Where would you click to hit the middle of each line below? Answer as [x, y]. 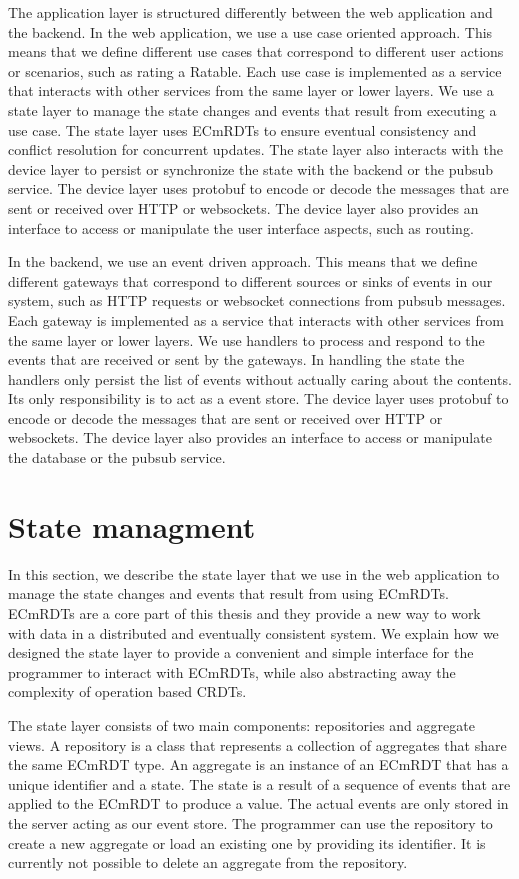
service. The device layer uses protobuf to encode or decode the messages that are [258, 188]
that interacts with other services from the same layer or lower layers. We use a [251, 90]
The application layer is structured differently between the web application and [250, 12]
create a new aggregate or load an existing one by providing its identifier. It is [247, 842]
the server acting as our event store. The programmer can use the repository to [250, 822]
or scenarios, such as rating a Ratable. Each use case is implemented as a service [255, 70]
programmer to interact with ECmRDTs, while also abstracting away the [232, 671]
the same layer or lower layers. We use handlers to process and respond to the [246, 339]
